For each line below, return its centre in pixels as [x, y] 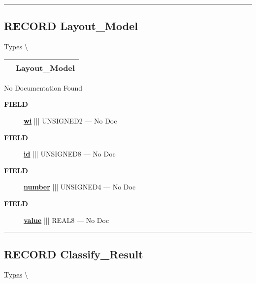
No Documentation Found [43, 87]
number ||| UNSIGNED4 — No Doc [80, 187]
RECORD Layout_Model [71, 26]
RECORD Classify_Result [74, 254]
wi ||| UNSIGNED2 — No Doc [70, 120]
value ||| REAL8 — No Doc [66, 220]
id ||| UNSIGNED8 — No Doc [70, 154]
